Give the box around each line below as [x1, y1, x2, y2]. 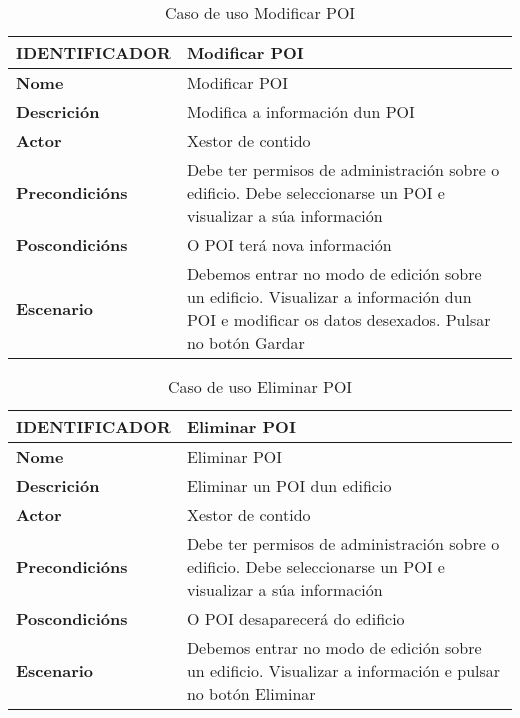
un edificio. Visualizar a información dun [186, 285, 472, 308]
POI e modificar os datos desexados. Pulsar [186, 308, 491, 331]
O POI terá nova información [186, 233, 392, 256]
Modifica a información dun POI [186, 100, 415, 123]
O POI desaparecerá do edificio [186, 607, 405, 630]
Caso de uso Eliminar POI [167, 375, 353, 398]
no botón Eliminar [186, 682, 316, 705]
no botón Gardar [186, 331, 305, 354]
